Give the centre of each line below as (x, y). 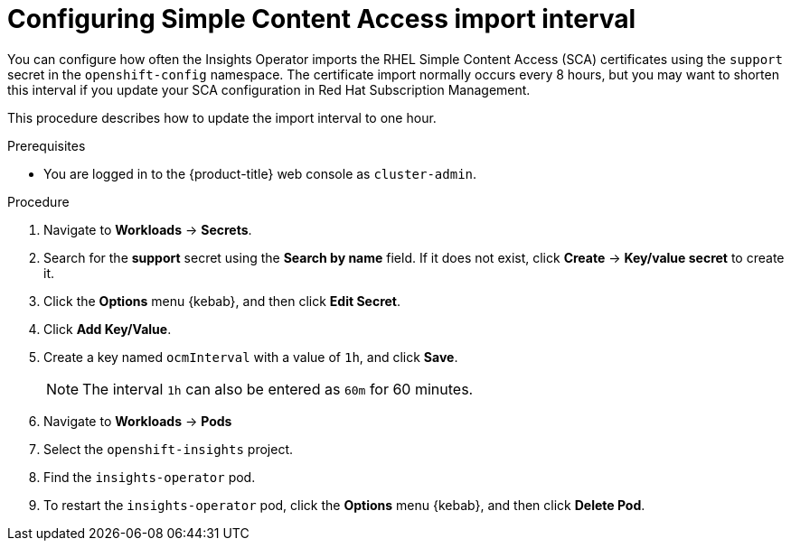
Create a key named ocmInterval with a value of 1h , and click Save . (251, 357)
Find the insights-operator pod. (150, 477)
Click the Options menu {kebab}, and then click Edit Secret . (222, 301)
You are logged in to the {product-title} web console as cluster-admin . (260, 173)
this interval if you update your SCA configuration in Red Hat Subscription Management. (269, 89)
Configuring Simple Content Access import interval (322, 19)
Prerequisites (47, 145)
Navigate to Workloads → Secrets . (148, 229)
